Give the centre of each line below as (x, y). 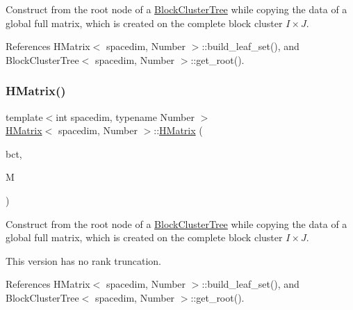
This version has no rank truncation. (83, 260)
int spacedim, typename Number (125, 116)
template (24, 116)
